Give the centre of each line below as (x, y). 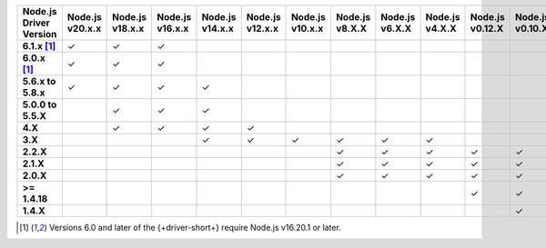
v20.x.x (84, 29)
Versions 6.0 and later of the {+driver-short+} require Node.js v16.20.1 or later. (195, 228)
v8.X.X (351, 29)
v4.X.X (441, 29)
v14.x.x (217, 29)
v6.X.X (396, 29)
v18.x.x (128, 29)
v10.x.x (308, 29)
